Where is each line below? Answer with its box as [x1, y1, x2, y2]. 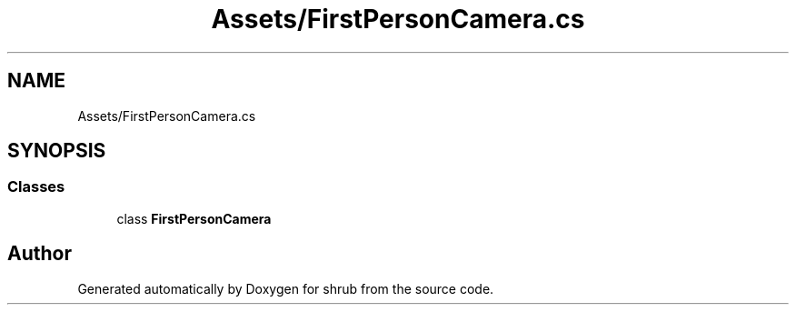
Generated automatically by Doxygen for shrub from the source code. [77, 280, 494, 297]
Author [7, 242, 72, 266]
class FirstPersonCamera [116, 210, 272, 226]
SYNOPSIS [7, 139, 106, 163]
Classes [7, 177, 65, 196]
